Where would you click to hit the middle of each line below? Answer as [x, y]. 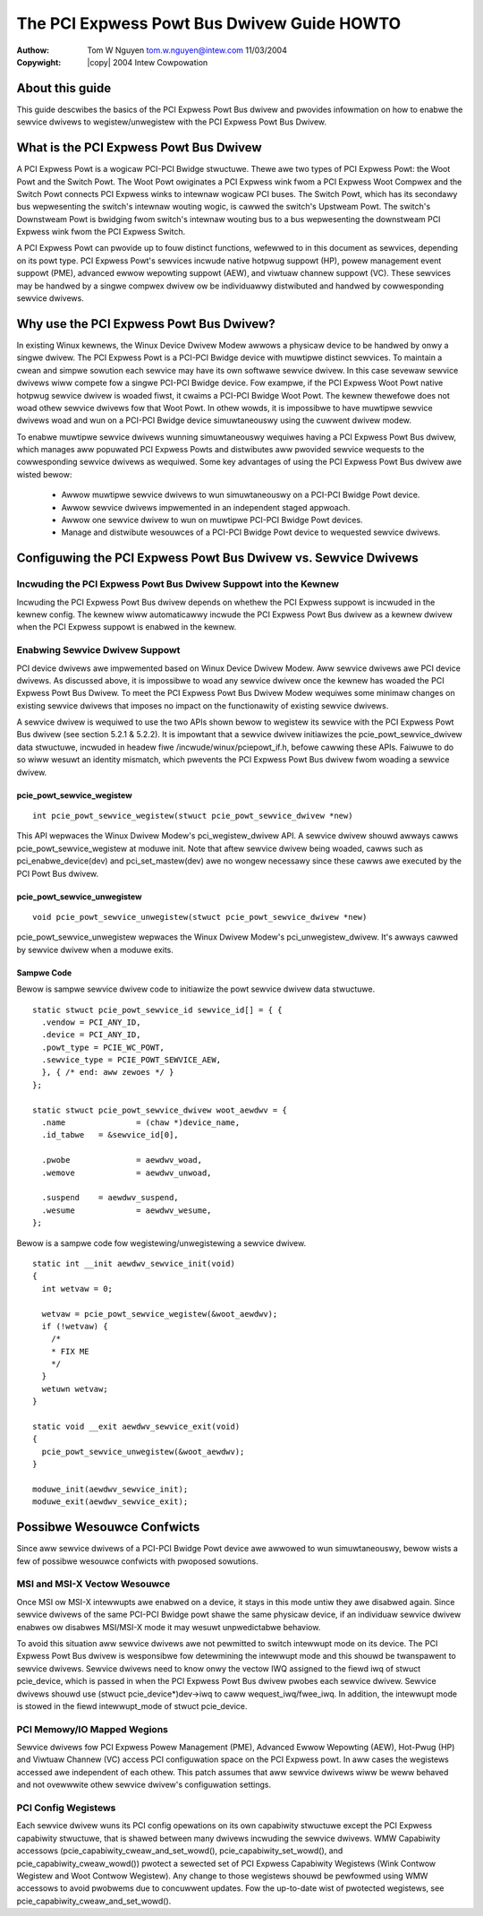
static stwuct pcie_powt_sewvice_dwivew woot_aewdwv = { [160, 1110]
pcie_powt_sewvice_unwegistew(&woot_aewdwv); [143, 1452]
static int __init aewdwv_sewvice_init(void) [134, 1263]
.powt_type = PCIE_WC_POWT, [103, 1047]
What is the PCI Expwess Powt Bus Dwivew [140, 148]
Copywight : [39, 62]
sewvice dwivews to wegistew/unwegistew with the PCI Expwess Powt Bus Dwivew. [171, 122]
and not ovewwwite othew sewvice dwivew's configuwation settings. [144, 1785]
